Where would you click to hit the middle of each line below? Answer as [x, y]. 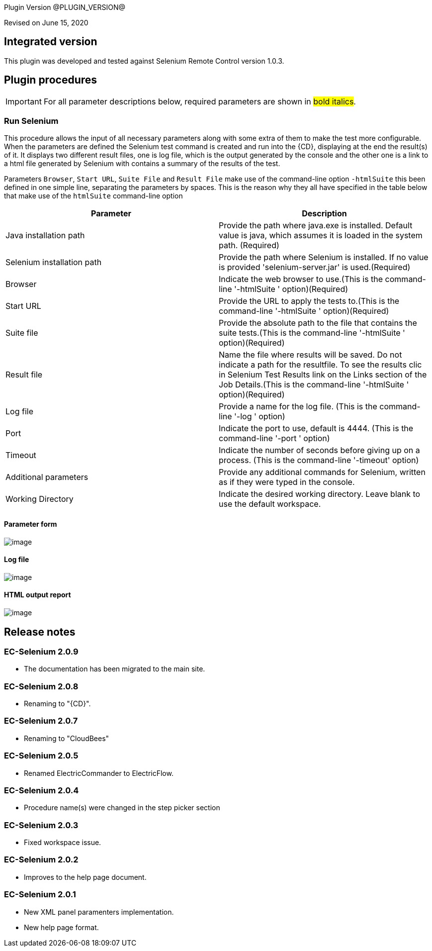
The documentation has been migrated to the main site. [115, 669]
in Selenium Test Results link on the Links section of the [323, 375]
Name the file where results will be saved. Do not [310, 355]
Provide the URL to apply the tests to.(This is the [309, 301]
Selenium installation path [54, 262]
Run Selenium [31, 121]
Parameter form [31, 524]
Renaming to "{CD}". [57, 704]
